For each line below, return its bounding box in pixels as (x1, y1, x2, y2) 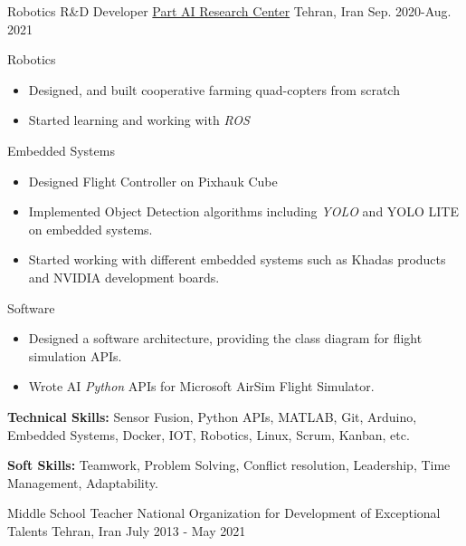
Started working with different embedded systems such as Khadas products (28, 250, 446, 269)
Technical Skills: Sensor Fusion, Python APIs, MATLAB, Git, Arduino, (7, 407, 417, 426)
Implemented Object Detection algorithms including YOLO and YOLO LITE (28, 202, 459, 221)
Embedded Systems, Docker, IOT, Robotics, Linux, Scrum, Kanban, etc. (7, 425, 410, 444)
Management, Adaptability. (7, 473, 158, 492)
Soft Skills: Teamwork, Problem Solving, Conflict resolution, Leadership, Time (7, 455, 451, 474)
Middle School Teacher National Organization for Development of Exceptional (7, 503, 441, 522)
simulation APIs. (28, 346, 122, 365)
